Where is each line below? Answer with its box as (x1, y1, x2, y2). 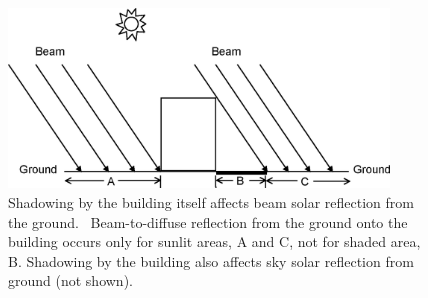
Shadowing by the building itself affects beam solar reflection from (8, 191, 414, 212)
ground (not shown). (8, 270, 133, 291)
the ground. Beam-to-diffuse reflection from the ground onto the (8, 211, 408, 232)
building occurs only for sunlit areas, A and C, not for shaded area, (8, 231, 421, 252)
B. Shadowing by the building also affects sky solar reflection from (8, 250, 414, 271)
